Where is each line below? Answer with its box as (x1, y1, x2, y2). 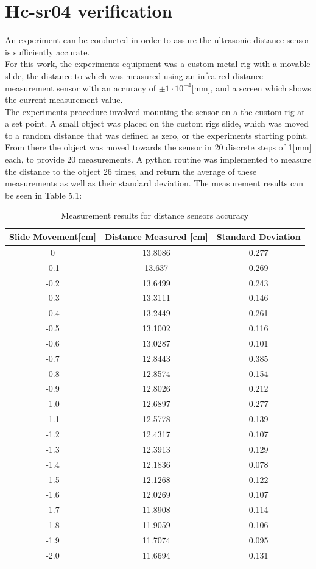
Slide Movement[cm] (9, 230, 96, 243)
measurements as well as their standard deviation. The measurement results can (5, 177, 303, 189)
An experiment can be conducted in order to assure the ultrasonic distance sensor (5, 34, 310, 46)
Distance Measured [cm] (104, 230, 208, 243)
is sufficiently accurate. (5, 45, 90, 58)
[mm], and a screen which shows (191, 81, 311, 94)
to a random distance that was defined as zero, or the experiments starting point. (5, 129, 309, 141)
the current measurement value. (5, 93, 123, 106)
